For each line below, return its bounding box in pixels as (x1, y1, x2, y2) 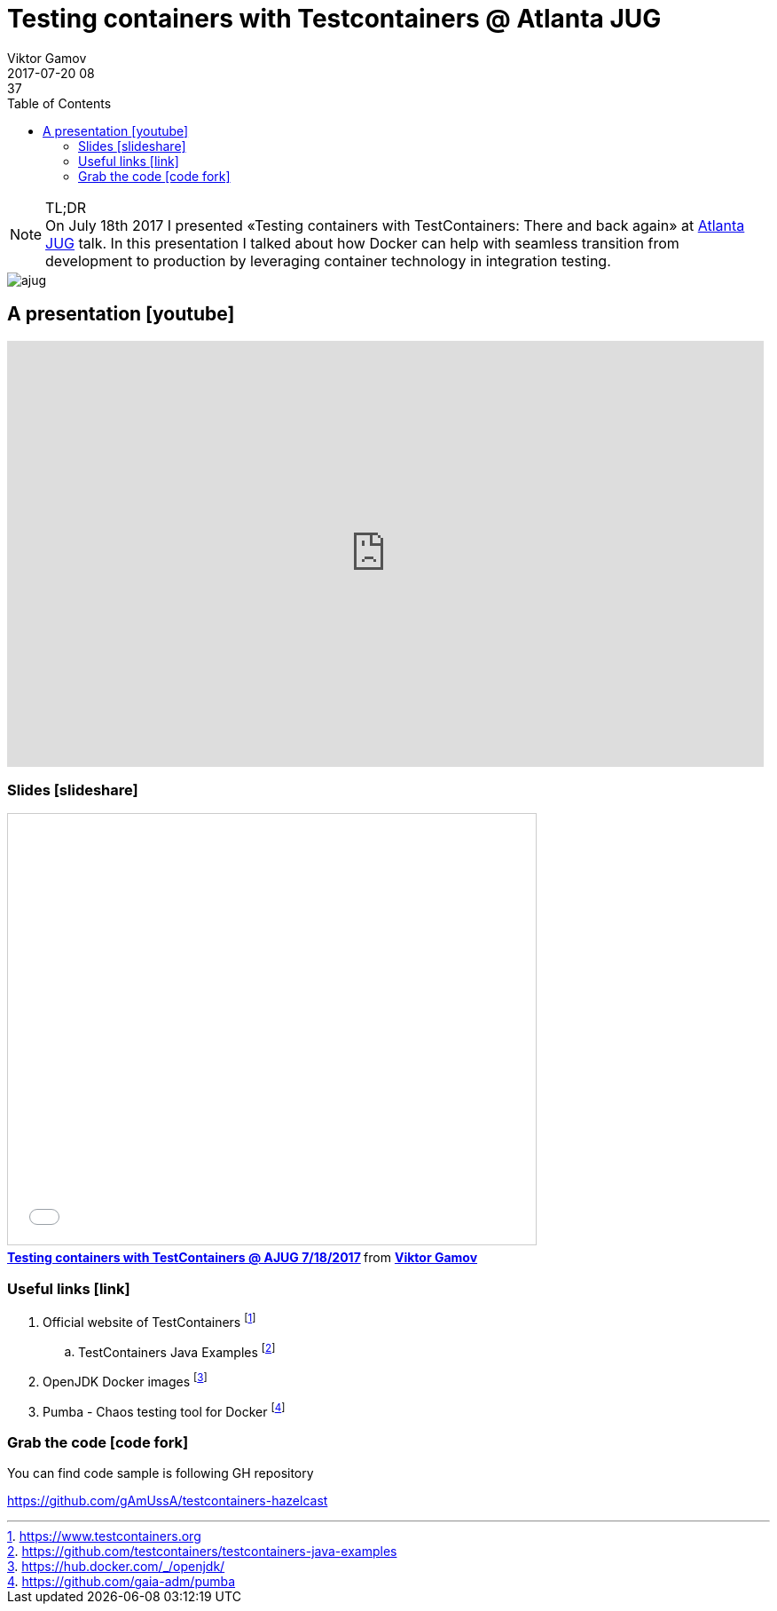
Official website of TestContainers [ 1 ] (43, 1312, 256, 1330)
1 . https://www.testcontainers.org (7, 1528, 201, 1544)
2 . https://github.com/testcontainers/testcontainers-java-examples (7, 1544, 397, 1560)
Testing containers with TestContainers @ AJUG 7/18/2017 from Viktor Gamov (7, 1250, 478, 1266)
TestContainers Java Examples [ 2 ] (78, 1341, 276, 1360)
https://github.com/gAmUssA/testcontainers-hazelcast (7, 1493, 328, 1509)
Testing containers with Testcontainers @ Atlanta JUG (7, 4, 662, 34)
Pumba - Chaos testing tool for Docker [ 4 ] (43, 1402, 286, 1419)
